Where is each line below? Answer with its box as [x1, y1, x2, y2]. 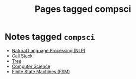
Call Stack [11, 53, 33, 59]
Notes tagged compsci [4, 31, 95, 42]
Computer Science [11, 63, 51, 69]
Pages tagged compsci [34, 3, 132, 15]
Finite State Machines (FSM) [11, 68, 70, 75]
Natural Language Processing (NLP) [11, 47, 86, 53]
